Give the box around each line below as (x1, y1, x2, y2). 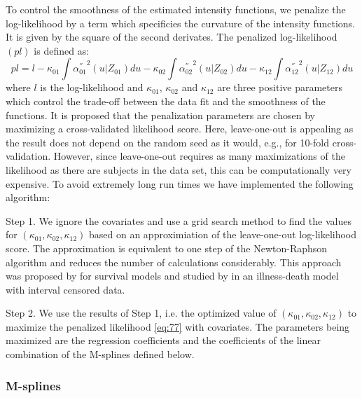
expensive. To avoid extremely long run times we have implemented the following (6, 176, 354, 191)
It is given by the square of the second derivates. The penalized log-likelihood (6, 29, 337, 44)
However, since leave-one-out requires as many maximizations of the (53, 149, 345, 163)
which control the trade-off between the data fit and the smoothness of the (6, 93, 326, 108)
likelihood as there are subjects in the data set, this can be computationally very (6, 162, 352, 177)
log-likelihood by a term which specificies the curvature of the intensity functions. (6, 15, 355, 30)
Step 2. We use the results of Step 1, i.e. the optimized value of (6, 306, 277, 320)
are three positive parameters (217, 80, 342, 95)
